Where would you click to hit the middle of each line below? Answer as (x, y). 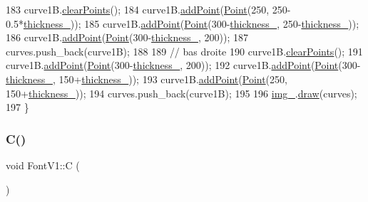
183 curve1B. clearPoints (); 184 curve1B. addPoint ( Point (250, (138, 9)
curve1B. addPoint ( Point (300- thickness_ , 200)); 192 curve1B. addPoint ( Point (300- (183, 65)
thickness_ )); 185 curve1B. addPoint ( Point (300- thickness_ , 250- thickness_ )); (191, 23)
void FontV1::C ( (43, 165)
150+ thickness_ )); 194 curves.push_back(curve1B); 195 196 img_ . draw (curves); (182, 93)
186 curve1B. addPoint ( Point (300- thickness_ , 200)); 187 (127, 37)
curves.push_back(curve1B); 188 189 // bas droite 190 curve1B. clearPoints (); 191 (184, 51)
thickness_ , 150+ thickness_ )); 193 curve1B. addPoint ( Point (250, (147, 79)
